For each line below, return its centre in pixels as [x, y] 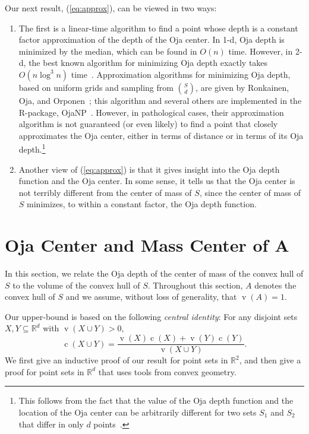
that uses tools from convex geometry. [167, 371]
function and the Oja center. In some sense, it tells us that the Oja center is [157, 181]
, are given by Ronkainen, [242, 87]
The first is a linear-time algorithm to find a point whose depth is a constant [158, 28]
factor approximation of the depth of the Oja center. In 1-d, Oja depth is [152, 39]
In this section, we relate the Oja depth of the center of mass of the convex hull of [154, 273]
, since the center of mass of [250, 192]
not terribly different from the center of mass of [105, 192]
